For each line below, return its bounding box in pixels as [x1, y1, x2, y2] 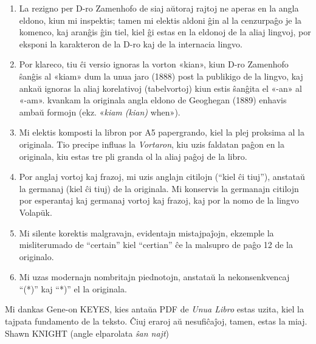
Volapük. [19, 205, 52, 218]
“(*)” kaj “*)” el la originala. [19, 282, 127, 295]
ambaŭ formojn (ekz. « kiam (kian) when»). [19, 105, 180, 118]
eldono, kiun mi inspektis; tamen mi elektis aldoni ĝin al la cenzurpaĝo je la [19, 13, 302, 26]
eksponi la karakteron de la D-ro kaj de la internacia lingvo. [19, 37, 242, 50]
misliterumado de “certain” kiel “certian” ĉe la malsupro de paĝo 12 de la [19, 238, 294, 251]
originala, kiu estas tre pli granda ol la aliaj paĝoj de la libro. [19, 150, 247, 162]
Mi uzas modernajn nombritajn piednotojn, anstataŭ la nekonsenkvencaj [19, 270, 290, 283]
